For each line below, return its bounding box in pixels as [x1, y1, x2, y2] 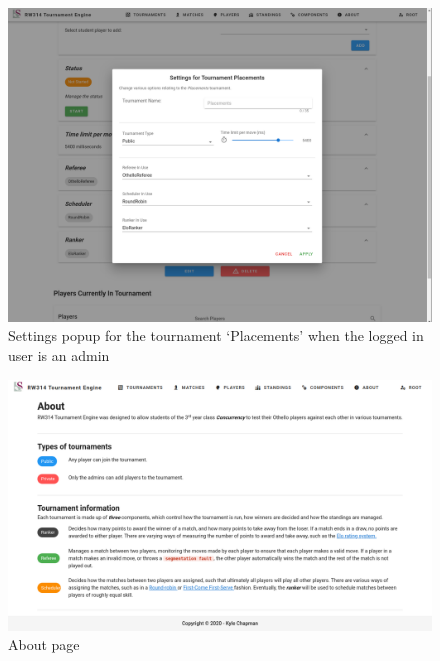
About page [8, 634, 80, 655]
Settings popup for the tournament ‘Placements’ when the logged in [8, 325, 424, 346]
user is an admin [8, 345, 110, 366]
